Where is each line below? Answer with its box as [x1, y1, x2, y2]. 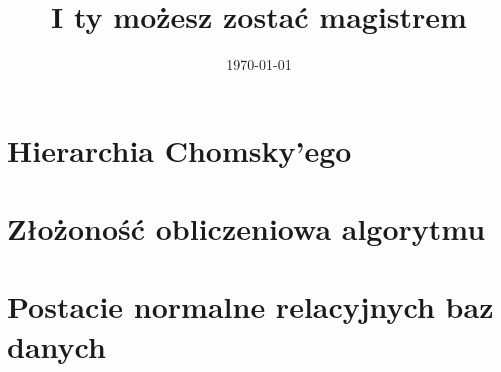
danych [7, 325, 106, 366]
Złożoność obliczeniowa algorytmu [7, 208, 486, 249]
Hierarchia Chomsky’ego [7, 129, 352, 170]
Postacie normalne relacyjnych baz [7, 286, 494, 327]
